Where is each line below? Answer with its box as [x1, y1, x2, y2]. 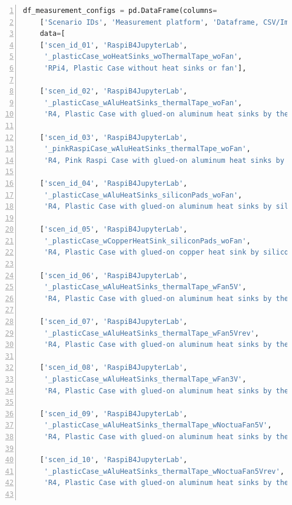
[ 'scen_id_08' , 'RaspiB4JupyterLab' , [39, 363, 188, 372]
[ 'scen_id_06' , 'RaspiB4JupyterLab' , [39, 271, 188, 280]
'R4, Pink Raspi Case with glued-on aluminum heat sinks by [44, 156, 284, 165]
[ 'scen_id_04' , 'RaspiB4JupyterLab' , [39, 179, 188, 188]
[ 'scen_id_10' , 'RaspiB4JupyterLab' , [39, 456, 188, 464]
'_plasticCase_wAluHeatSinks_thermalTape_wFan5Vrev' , [44, 329, 259, 337]
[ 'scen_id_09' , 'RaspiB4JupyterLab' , [39, 409, 188, 418]
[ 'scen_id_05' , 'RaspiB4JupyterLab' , [39, 225, 188, 234]
